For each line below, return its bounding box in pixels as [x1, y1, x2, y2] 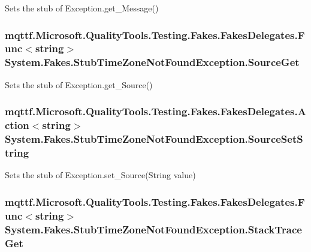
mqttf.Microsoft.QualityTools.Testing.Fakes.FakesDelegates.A [5, 104, 306, 119]
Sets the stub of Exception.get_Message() [5, 2, 159, 14]
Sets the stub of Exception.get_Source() [5, 78, 153, 91]
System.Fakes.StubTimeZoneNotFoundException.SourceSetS [5, 131, 303, 146]
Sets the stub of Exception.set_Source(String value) [5, 169, 196, 181]
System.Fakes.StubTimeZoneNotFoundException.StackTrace [5, 221, 302, 236]
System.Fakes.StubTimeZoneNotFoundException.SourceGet [5, 55, 300, 70]
